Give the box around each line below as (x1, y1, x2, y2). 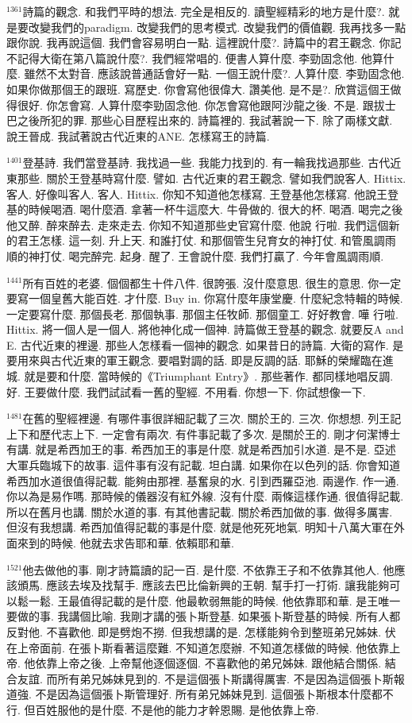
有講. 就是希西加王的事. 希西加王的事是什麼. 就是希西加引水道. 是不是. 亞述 (6, 441, 396, 458)
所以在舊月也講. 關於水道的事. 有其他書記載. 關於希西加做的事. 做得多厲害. (6, 503, 393, 520)
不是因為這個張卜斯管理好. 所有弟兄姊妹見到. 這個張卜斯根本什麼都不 (35, 686, 394, 702)
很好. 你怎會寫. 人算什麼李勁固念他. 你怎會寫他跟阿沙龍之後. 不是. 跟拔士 (17, 96, 396, 113)
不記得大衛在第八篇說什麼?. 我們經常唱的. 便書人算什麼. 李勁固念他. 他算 (6, 49, 383, 66)
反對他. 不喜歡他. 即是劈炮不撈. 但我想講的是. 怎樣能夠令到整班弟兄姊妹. (6, 623, 382, 640)
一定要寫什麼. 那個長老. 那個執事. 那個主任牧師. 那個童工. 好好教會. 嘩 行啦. (6, 305, 399, 322)
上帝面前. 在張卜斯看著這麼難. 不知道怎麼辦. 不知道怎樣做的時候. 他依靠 (17, 639, 390, 655)
